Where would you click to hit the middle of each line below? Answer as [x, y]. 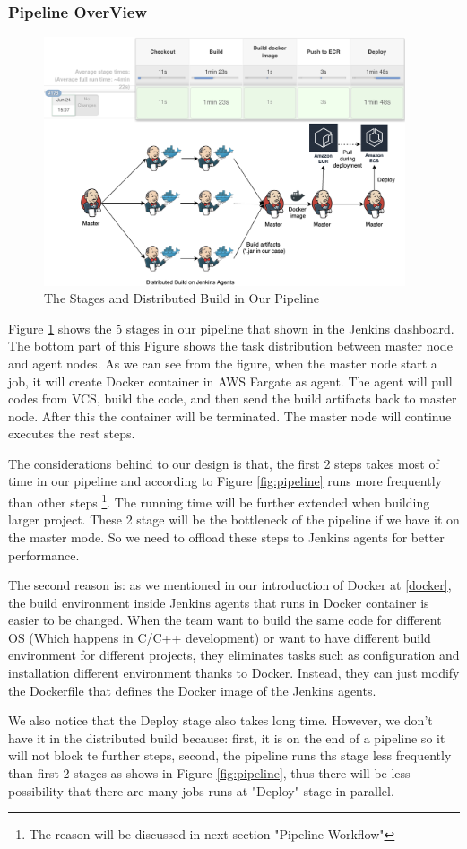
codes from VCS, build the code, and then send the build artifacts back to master [233, 399]
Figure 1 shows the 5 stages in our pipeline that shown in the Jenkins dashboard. [231, 328]
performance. [44, 554]
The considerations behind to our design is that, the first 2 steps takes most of [224, 463]
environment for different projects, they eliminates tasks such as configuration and [234, 655]
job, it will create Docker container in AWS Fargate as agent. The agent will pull [230, 381]
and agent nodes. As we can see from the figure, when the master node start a [223, 363]
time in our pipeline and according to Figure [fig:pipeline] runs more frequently [225, 481]
